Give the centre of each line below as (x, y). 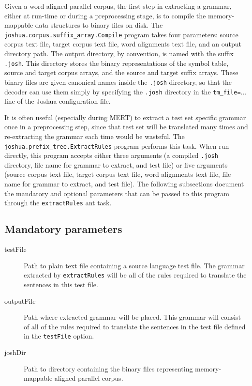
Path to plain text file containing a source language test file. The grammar (134, 265)
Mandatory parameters (63, 229)
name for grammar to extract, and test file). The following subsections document (124, 184)
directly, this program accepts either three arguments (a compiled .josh (111, 155)
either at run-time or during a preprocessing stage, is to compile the (105, 15)
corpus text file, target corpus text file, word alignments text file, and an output (123, 44)
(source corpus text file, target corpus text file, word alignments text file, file (118, 174)
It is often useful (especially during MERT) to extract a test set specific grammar (125, 117)
